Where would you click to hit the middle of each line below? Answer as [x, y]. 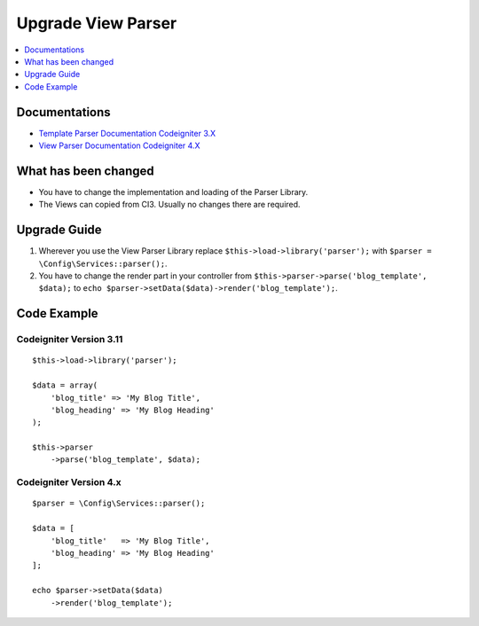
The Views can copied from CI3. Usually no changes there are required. [169, 205]
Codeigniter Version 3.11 [70, 340]
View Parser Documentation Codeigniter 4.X [119, 145]
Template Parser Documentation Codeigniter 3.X [127, 133]
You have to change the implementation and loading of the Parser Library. [173, 192]
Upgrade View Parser [97, 23]
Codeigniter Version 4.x [69, 482]
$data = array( [65, 385]
